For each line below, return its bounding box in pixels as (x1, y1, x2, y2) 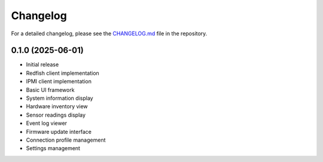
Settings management (26, 145, 81, 152)
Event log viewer (26, 120, 68, 127)
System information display (26, 94, 93, 102)
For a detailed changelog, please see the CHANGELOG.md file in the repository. (11, 30, 208, 37)
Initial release (26, 61, 59, 68)
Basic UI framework (26, 86, 75, 93)
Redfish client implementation (26, 69, 100, 77)
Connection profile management (26, 136, 106, 143)
